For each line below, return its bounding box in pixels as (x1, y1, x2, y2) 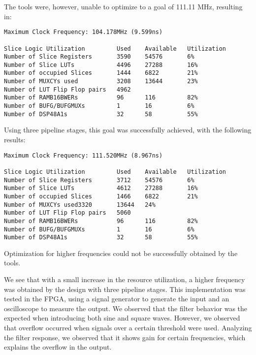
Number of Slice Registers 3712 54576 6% (4, 176, 194, 184)
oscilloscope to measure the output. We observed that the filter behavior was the (4, 303, 248, 313)
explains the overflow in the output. (4, 342, 112, 352)
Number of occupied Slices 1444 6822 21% (4, 69, 198, 77)
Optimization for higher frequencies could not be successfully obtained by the (4, 248, 238, 258)
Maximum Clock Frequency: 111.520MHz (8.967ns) (4, 152, 163, 159)
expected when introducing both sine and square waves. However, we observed (4, 313, 240, 323)
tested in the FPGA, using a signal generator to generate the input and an (4, 293, 229, 304)
